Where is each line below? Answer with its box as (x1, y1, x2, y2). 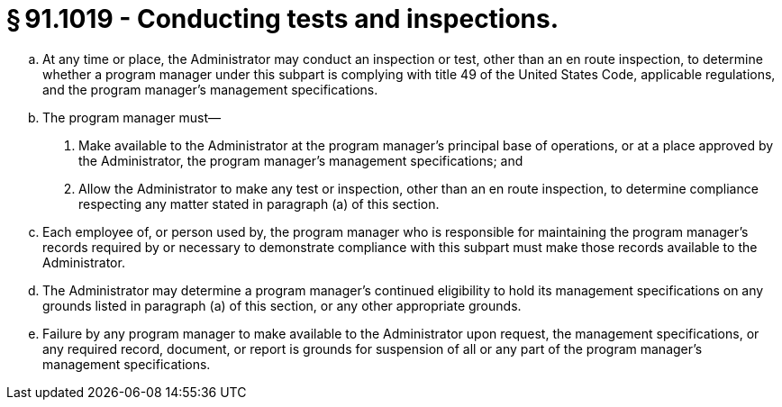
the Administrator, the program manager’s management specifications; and (78, 152, 523, 168)
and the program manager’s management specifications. (42, 81, 378, 97)
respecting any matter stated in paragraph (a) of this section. (78, 195, 440, 212)
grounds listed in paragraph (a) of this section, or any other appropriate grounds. (42, 297, 522, 313)
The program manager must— (42, 109, 222, 125)
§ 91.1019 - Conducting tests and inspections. (6, 4, 559, 34)
